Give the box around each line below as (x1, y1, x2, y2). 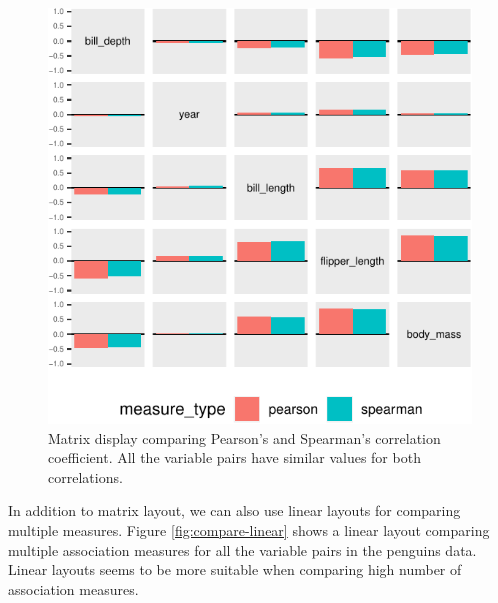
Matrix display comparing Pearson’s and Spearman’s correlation (48, 427, 441, 448)
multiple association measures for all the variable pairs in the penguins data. (8, 539, 477, 560)
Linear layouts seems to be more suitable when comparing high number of (8, 559, 462, 580)
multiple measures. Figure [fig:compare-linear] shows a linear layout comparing (8, 519, 490, 540)
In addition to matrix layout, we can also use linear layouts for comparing (8, 500, 461, 521)
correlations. (48, 466, 123, 487)
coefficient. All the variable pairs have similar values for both (48, 447, 421, 468)
